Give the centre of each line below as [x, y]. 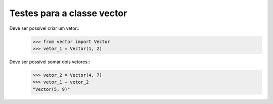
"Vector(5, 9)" [51, 89]
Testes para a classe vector [68, 13]
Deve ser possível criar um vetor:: [44, 28]
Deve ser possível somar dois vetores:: [50, 62]
